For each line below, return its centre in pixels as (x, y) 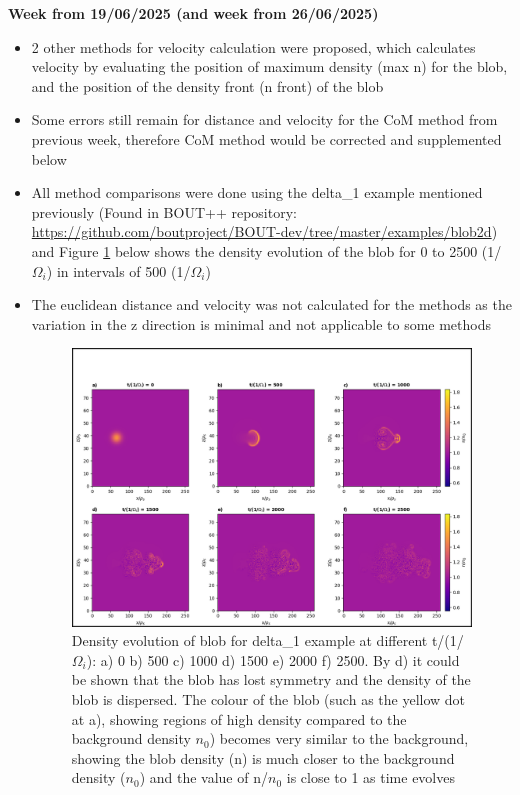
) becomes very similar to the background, (339, 738)
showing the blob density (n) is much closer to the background (263, 757)
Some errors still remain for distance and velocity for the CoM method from (264, 119)
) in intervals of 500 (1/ (118, 270)
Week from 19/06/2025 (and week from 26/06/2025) (193, 13)
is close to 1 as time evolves (370, 777)
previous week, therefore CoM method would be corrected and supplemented (266, 138)
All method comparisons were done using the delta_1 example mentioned (257, 192)
